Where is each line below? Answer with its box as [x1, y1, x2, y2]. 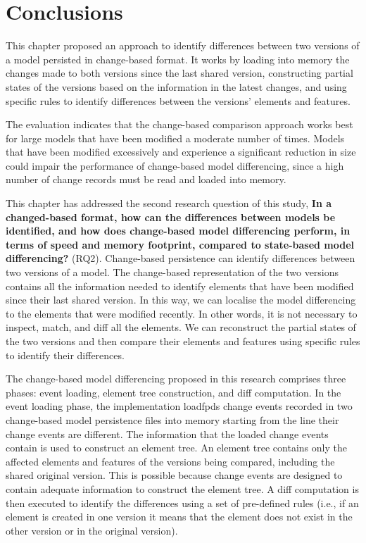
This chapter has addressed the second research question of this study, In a [6, 196, 332, 211]
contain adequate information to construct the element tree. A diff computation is [6, 481, 359, 496]
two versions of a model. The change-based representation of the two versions [6, 265, 339, 280]
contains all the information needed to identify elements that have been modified [6, 278, 354, 293]
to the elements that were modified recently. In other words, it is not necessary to [6, 306, 358, 320]
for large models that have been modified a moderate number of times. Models [6, 130, 345, 145]
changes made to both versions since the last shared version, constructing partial [6, 65, 353, 80]
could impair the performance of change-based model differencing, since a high [6, 158, 344, 173]
